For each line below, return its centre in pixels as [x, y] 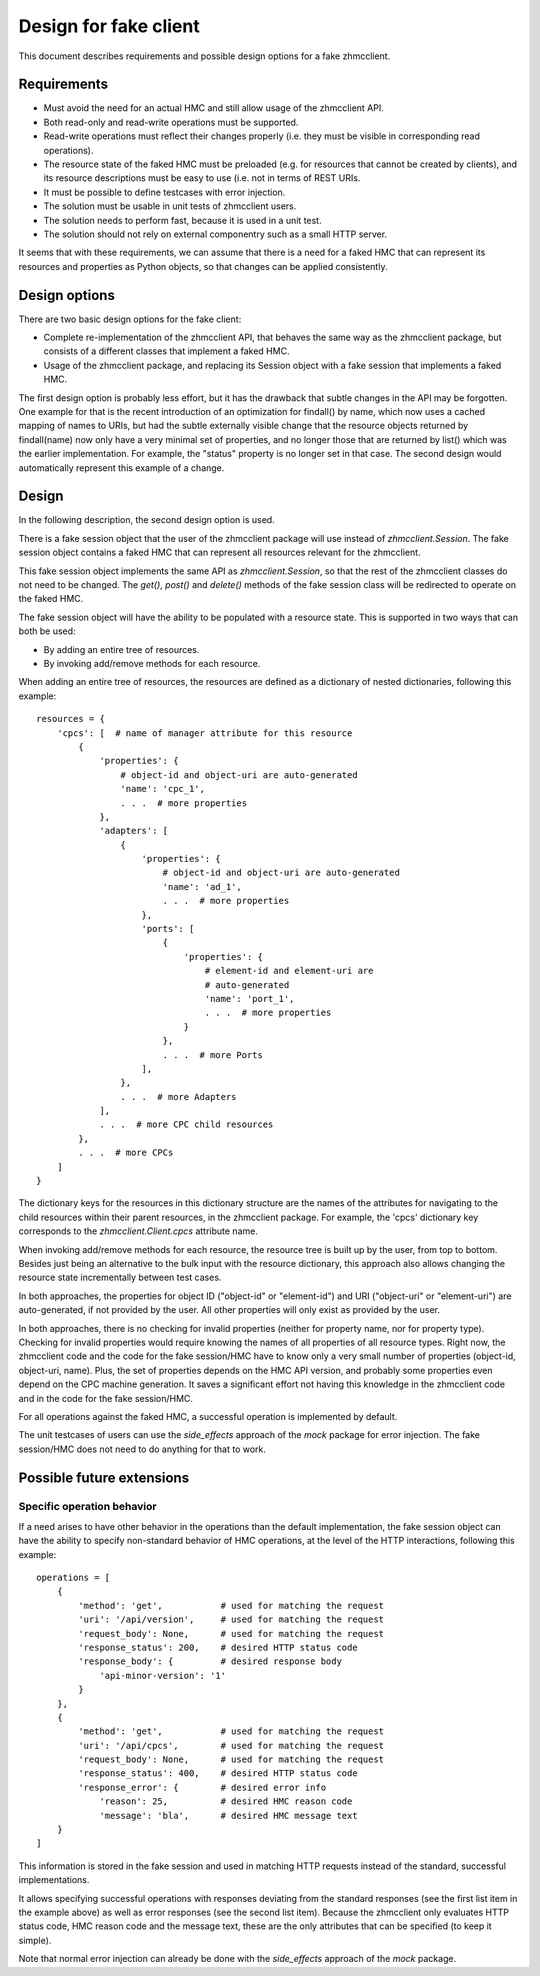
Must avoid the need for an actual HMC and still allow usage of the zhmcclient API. [213, 108]
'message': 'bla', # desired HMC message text [229, 1815]
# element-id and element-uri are [289, 971]
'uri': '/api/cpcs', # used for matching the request [231, 1745]
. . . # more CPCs [126, 1153]
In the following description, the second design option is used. [146, 520]
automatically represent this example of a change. [121, 467]
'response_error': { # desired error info [202, 1787]
